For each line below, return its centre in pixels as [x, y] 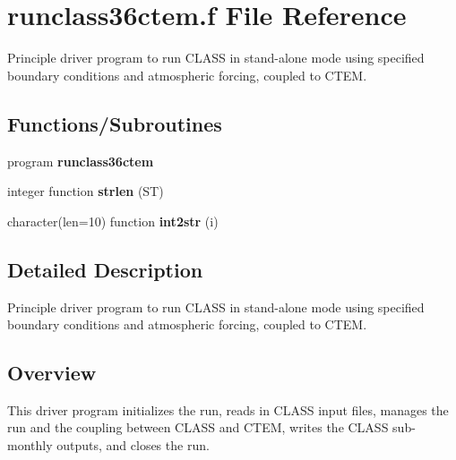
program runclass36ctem [81, 161]
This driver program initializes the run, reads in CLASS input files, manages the [228, 409]
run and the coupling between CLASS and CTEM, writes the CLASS [198, 427]
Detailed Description [105, 269]
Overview [52, 373]
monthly [30, 445]
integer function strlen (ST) [86, 191]
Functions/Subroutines [115, 123]
